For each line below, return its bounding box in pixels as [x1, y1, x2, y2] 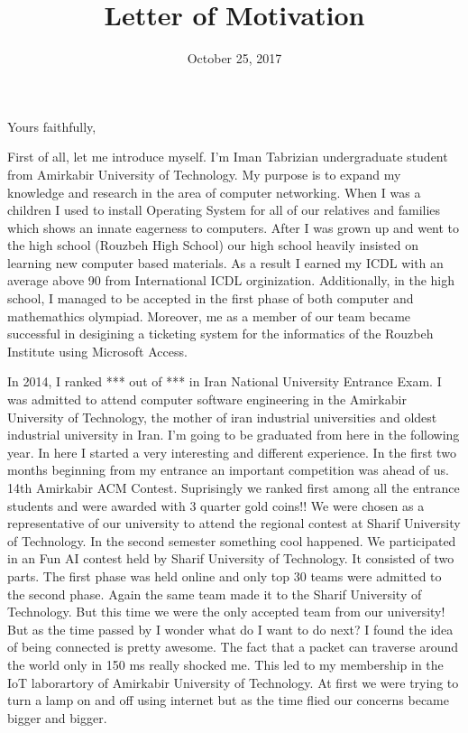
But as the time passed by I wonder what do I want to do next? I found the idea [7, 619, 454, 638]
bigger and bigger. [7, 708, 107, 727]
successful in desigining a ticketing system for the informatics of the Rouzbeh [7, 324, 434, 343]
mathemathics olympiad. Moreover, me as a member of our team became [7, 306, 411, 325]
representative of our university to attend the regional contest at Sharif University [7, 514, 461, 533]
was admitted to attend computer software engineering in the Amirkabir [7, 390, 407, 409]
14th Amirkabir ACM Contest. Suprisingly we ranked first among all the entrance [7, 478, 460, 496]
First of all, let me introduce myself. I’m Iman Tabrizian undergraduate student [7, 147, 448, 166]
